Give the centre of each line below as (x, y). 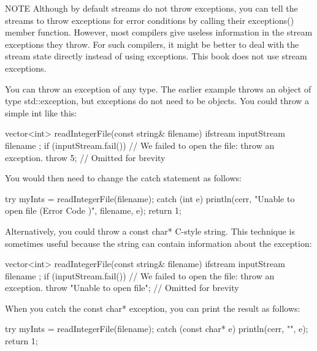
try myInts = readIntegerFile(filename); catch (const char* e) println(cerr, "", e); (157, 329)
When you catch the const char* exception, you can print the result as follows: (153, 308)
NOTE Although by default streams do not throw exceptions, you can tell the (151, 8)
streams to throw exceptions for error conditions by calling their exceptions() (150, 20)
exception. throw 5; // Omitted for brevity (85, 157)
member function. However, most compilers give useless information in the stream (159, 32)
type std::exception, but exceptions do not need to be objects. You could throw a (157, 101)
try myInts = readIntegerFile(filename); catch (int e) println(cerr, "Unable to (150, 198)
